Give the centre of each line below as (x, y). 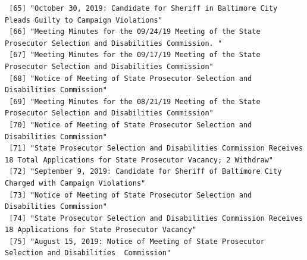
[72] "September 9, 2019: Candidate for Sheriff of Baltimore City (145, 172)
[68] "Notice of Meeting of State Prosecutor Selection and (131, 78)
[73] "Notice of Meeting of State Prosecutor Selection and (131, 195)
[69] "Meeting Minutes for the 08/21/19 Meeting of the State (135, 101)
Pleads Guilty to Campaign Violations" (84, 20)
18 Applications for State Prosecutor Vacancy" (101, 230)
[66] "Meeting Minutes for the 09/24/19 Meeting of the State (135, 32)
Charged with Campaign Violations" (75, 183)
